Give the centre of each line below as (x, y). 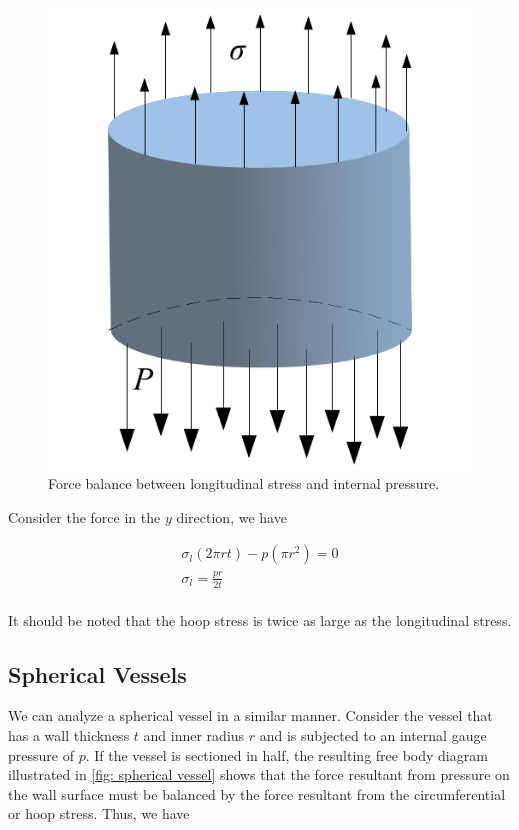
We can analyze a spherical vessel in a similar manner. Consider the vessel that (250, 715)
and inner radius (194, 735)
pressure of (41, 754)
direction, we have (231, 516)
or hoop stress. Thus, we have (99, 813)
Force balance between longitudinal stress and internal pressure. (244, 483)
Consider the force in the (84, 516)
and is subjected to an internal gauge (373, 735)
